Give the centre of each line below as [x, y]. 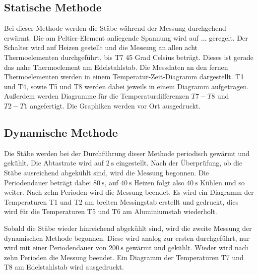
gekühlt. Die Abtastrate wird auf [54, 163]
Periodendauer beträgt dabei [48, 182]
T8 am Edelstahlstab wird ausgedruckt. [64, 267]
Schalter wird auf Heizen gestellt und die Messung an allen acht [101, 47]
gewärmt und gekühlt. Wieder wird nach [187, 247]
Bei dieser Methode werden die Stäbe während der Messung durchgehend [115, 28]
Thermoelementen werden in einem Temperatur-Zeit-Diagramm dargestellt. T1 [124, 77]
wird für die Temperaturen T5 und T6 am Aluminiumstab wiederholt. [111, 211]
